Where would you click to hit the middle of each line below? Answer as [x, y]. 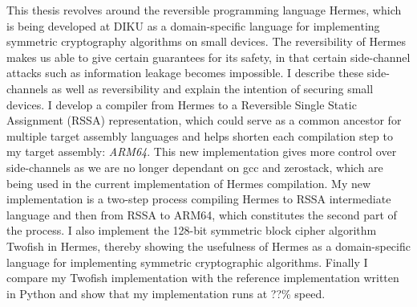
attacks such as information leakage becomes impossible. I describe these [185, 73]
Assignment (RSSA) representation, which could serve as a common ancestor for [204, 120]
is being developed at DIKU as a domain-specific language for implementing [193, 25]
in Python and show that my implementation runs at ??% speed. [166, 293]
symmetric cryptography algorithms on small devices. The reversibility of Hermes [206, 41]
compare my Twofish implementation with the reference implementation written [203, 278]
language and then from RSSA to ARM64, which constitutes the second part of [202, 214]
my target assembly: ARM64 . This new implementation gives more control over [202, 151]
